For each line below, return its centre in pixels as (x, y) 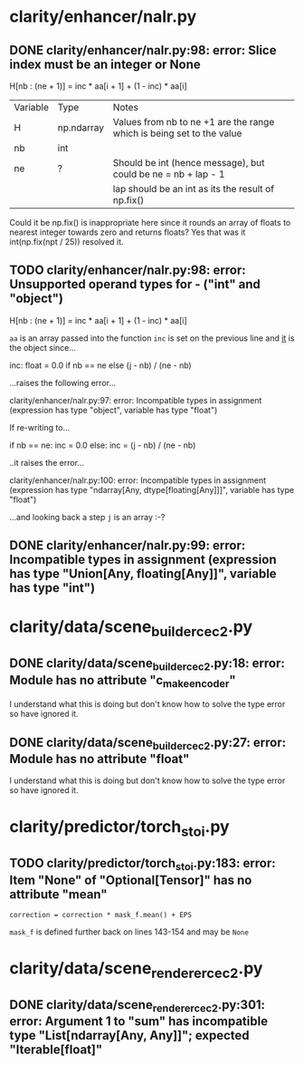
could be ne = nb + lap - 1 (169, 174)
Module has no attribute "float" (100, 759)
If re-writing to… (40, 427)
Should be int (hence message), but (189, 163)
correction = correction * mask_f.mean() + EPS (101, 915)
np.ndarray (81, 127)
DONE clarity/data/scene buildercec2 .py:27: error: (148, 743)
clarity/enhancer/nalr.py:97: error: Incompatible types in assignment (136, 400)
